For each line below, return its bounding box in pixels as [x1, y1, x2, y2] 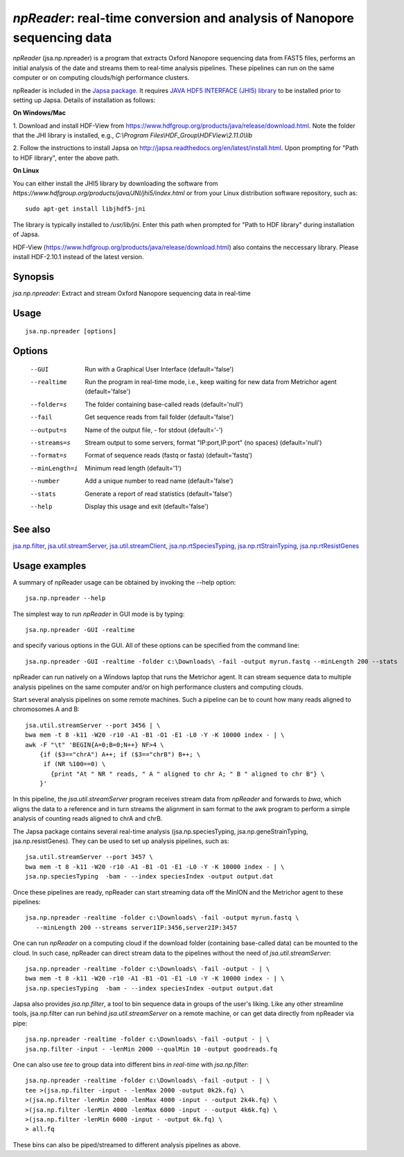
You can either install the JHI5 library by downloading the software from [12, 179, 218, 188]
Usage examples [12, 560, 87, 572]
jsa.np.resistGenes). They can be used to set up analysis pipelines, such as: [12, 837, 229, 845]
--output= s [30, 426, 67, 434]
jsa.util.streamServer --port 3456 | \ [25, 721, 161, 729]
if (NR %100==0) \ [43, 760, 106, 768]
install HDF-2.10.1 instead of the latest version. [12, 252, 144, 260]
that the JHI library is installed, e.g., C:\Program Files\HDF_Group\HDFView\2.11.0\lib [12, 131, 253, 140]
